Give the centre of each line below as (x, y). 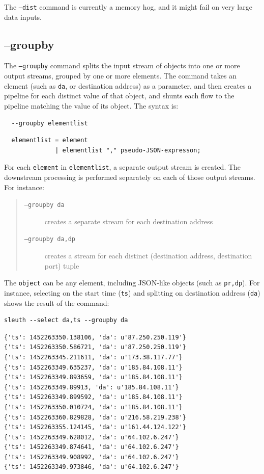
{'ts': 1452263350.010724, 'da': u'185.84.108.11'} (93, 407)
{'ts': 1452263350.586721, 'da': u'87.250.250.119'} (95, 347)
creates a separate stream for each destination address (129, 221)
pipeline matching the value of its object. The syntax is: (91, 105)
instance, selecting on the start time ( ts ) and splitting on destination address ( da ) (132, 292)
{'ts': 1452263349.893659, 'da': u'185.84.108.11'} (93, 377)
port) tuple (62, 265)
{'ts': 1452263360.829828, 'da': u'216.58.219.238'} (95, 417)
